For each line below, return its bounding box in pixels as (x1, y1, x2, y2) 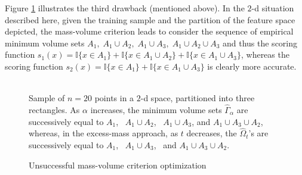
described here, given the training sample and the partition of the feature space (5, 13, 295, 26)
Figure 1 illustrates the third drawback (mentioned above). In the (5, 2, 245, 14)
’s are (248, 127, 269, 139)
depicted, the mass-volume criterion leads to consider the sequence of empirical (5, 25, 294, 37)
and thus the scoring (222, 36, 298, 49)
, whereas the (241, 48, 289, 61)
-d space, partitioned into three (140, 92, 255, 104)
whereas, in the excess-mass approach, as (29, 127, 178, 139)
